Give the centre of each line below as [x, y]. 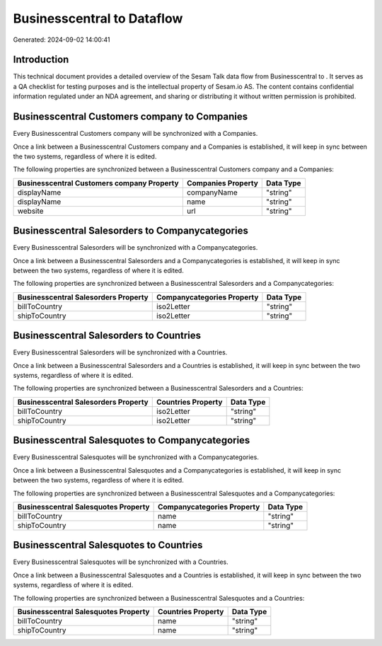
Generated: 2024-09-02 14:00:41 [62, 40]
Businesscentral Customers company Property [98, 183]
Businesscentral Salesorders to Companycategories [131, 231]
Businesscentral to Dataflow [98, 18]
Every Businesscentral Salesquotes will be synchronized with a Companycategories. [136, 457]
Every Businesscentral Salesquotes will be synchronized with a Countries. [121, 562]
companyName [212, 192]
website [30, 211]
